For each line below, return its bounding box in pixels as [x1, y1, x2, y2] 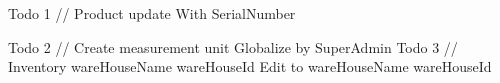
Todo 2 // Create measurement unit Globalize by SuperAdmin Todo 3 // [8, 36, 458, 57]
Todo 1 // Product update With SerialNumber [8, 3, 296, 23]
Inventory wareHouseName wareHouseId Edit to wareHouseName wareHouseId [8, 56, 492, 77]
